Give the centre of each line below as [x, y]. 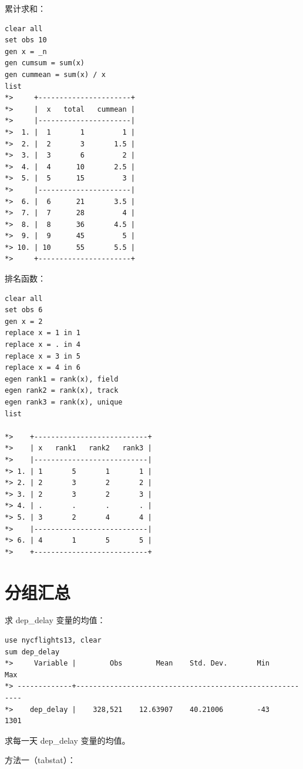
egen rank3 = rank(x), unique [64, 402]
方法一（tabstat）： [40, 760]
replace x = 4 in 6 [43, 368]
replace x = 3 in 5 [43, 356]
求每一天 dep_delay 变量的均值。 [68, 740]
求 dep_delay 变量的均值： [55, 620]
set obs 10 [26, 40]
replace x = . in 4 [43, 345]
